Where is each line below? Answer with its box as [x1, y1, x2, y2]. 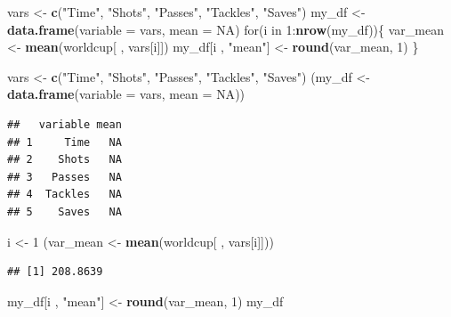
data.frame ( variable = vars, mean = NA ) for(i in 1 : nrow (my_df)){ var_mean [7, 20, 445, 38]
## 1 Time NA [7, 135, 122, 149]
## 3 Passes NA [7, 170, 122, 183]
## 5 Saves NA [7, 205, 122, 218]
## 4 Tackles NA [7, 188, 122, 201]
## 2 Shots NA [7, 153, 122, 167]
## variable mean [7, 118, 122, 131]
